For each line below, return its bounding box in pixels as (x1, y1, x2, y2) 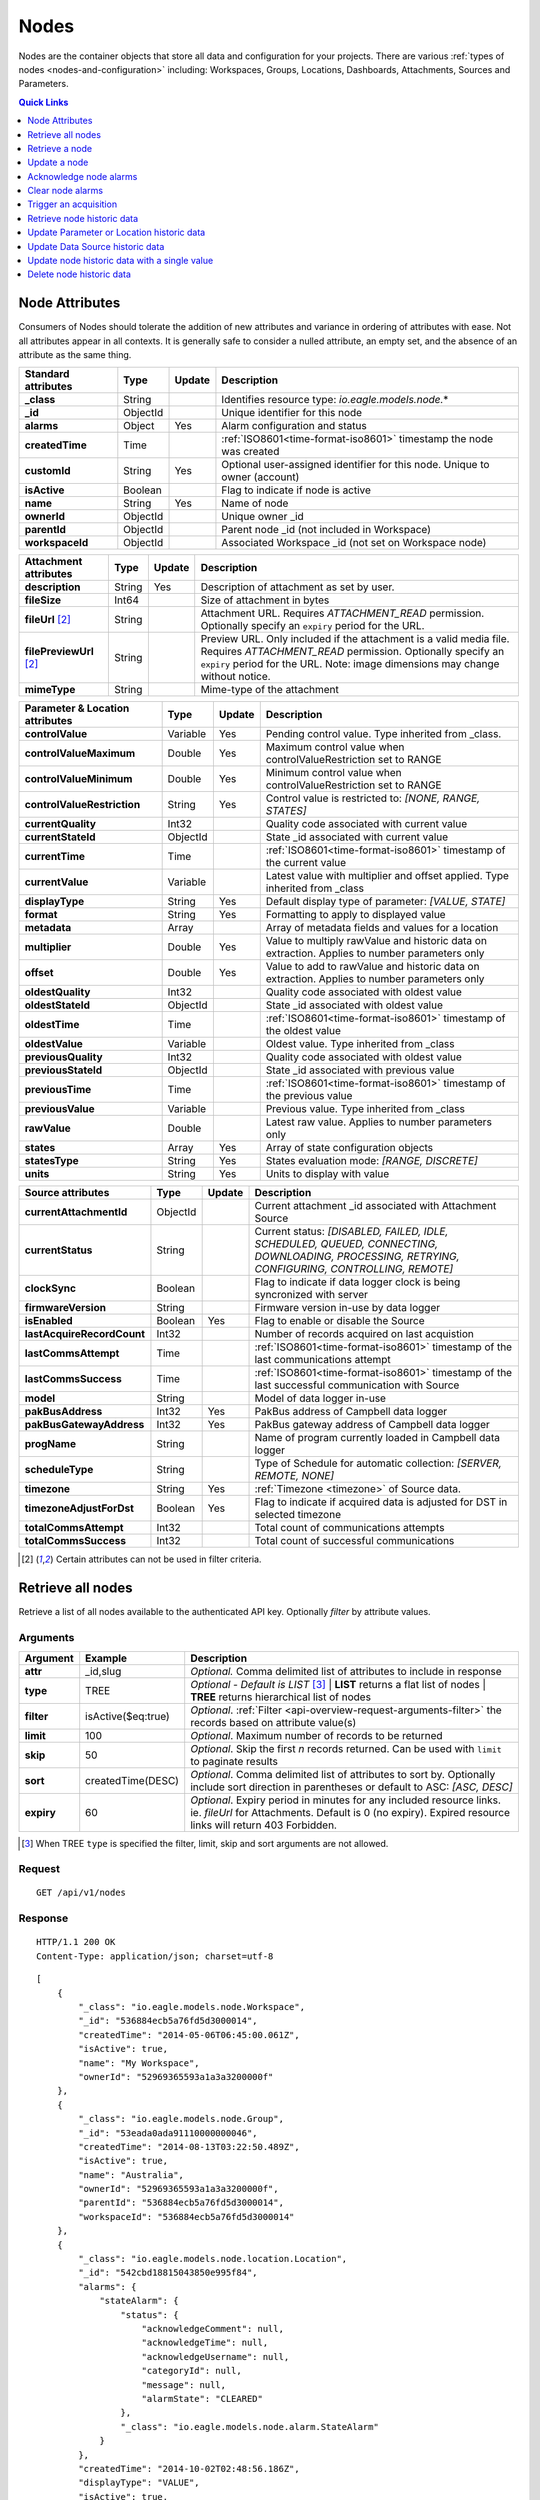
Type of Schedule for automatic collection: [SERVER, (254, 1456, 502, 1470)
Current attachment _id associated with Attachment (254, 1199, 497, 1213)
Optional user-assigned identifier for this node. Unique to (221, 458, 490, 472)
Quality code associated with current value (265, 817, 468, 831)
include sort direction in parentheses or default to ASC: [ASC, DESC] (190, 1780, 514, 1794)
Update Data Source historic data (27, 240, 165, 252)
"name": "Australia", (78, 2169, 185, 2180)
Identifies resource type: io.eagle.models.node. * (221, 393, 449, 407)
